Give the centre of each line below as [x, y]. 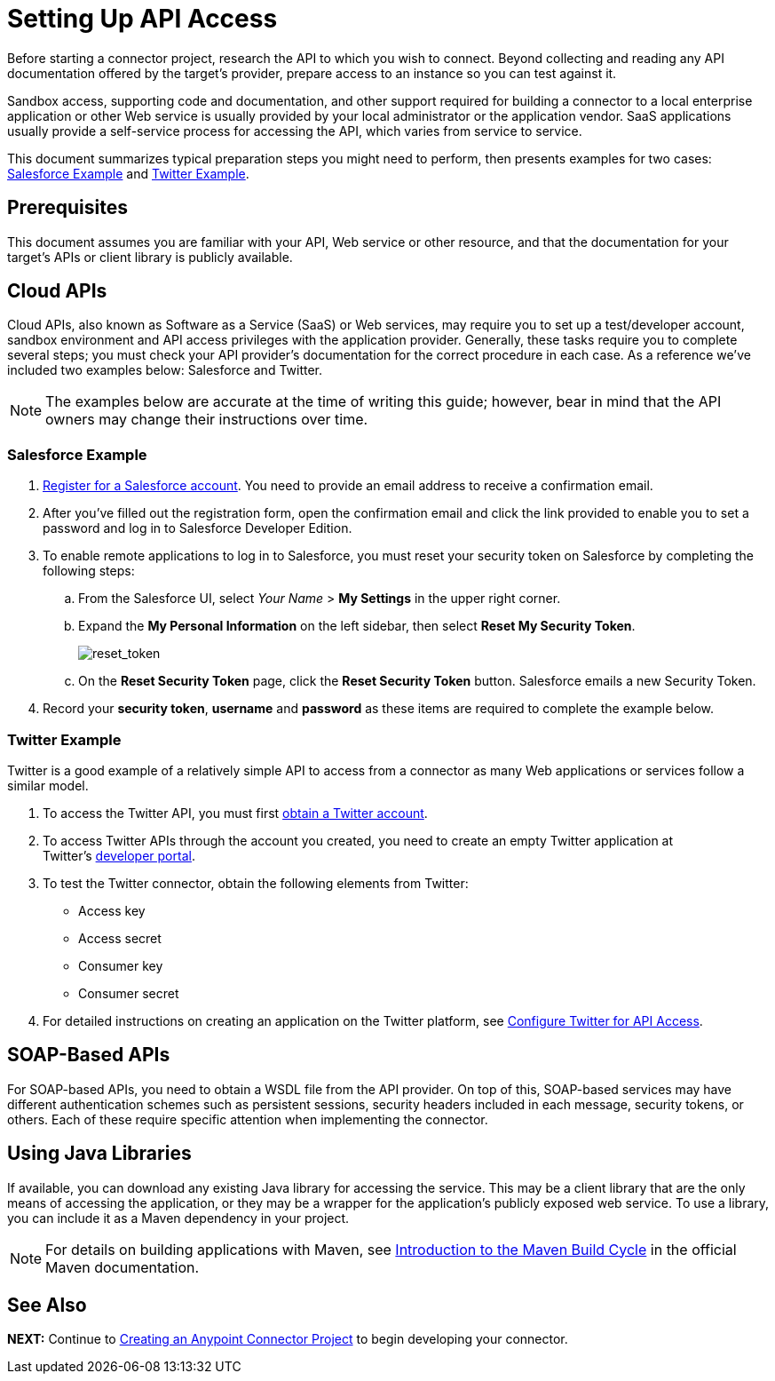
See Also [47, 1306]
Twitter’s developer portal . [119, 855]
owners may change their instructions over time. [207, 420]
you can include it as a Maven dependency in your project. [178, 1218]
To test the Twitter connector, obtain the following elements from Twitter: [256, 883]
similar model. [48, 785]
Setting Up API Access [142, 19]
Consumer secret [129, 993]
